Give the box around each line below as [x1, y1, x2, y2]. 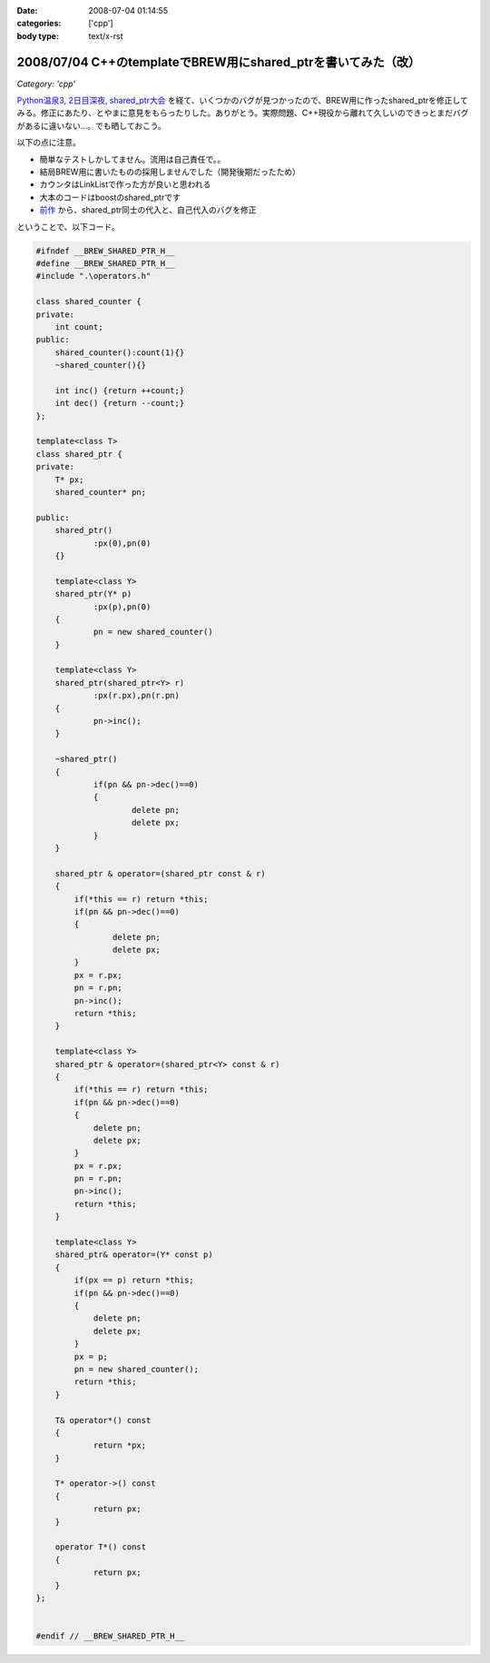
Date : [16, 5, 38, 15]
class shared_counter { [35, 296, 142, 307]
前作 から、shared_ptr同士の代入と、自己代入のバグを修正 [39, 204, 257, 215]
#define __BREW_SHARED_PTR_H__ [35, 258, 176, 268]
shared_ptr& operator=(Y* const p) [54, 1250, 213, 1260]
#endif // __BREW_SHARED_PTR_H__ [35, 1631, 185, 1641]
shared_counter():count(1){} [54, 347, 185, 358]
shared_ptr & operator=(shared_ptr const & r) [54, 868, 267, 878]
